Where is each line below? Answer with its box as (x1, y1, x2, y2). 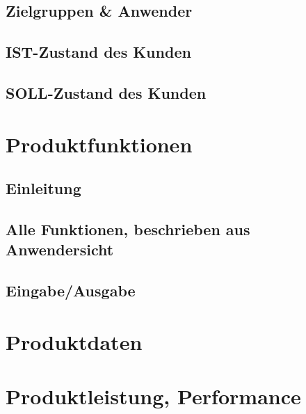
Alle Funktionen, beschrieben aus (6, 218, 250, 239)
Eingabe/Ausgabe (6, 280, 136, 301)
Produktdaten (6, 327, 143, 356)
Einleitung (6, 177, 81, 199)
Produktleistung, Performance (6, 382, 301, 411)
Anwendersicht (6, 239, 114, 260)
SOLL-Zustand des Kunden (6, 81, 207, 103)
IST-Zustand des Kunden (6, 41, 191, 63)
